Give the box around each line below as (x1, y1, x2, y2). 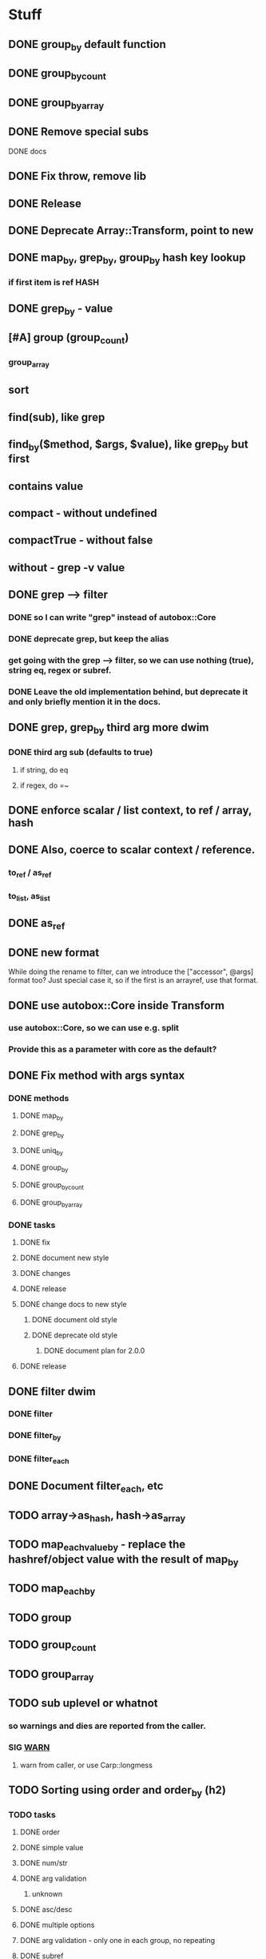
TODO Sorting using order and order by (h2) (8, 1783, 226, 1799)
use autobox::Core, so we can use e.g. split (8, 1023, 180, 1034)
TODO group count (8, 1638, 97, 1654)
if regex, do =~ (19, 781, 69, 790)
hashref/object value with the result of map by (8, 1552, 239, 1568)
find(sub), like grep (8, 410, 105, 424)
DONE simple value (19, 1843, 84, 1853)
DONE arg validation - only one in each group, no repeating (19, 1936, 216, 1945)
